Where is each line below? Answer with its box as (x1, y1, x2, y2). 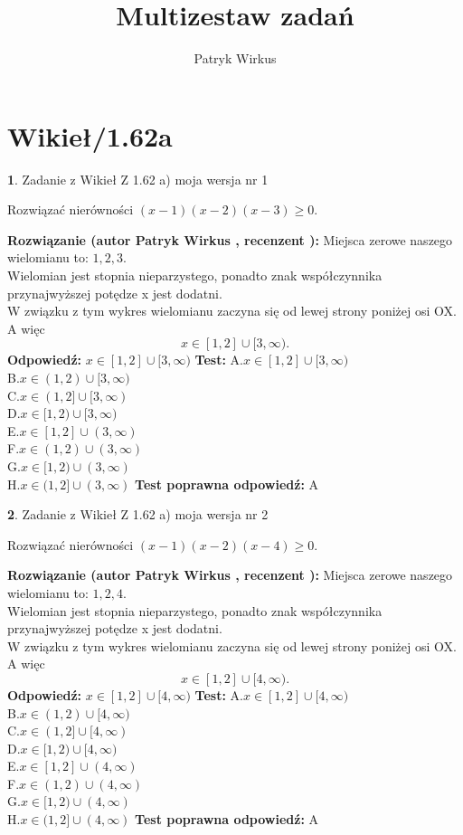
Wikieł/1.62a (7, 117, 173, 154)
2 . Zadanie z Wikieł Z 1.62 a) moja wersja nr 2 (7, 505, 269, 524)
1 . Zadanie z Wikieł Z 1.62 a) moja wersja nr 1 (7, 169, 269, 188)
